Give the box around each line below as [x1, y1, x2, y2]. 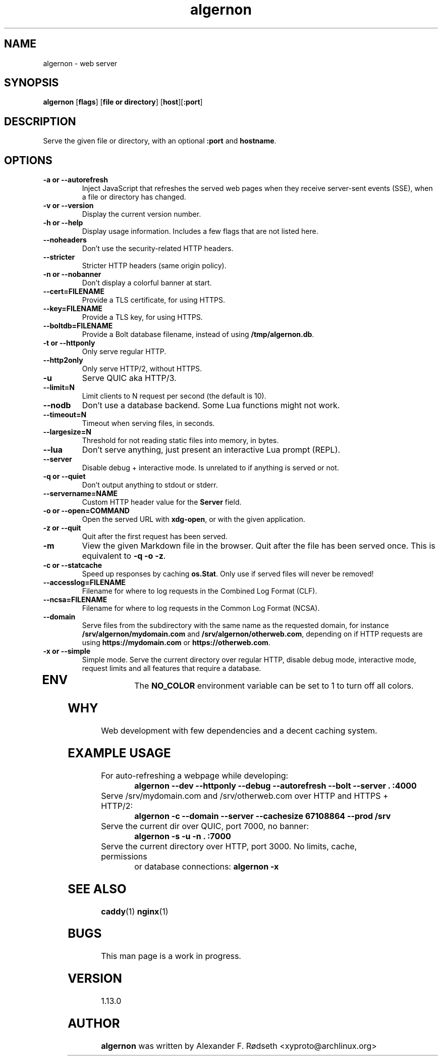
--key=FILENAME [43, 304, 102, 313]
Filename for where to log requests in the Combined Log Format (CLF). [82, 587, 317, 596]
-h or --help [43, 218, 83, 227]
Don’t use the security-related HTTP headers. [82, 244, 234, 253]
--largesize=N [43, 427, 91, 437]
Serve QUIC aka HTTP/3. [82, 373, 177, 383]
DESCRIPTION [4, 115, 76, 128]
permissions [101, 851, 147, 861]
